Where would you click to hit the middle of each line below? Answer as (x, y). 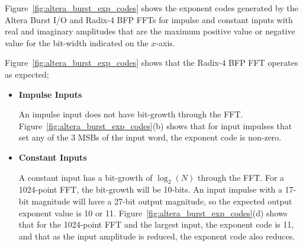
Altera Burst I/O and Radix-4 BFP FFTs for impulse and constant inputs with (149, 19)
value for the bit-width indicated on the (77, 42)
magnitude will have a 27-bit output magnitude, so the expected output (162, 201)
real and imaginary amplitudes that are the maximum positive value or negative (150, 31)
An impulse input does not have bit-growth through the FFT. (131, 114)
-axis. (165, 42)
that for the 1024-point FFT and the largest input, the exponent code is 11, (156, 224)
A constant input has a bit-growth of (86, 177)
